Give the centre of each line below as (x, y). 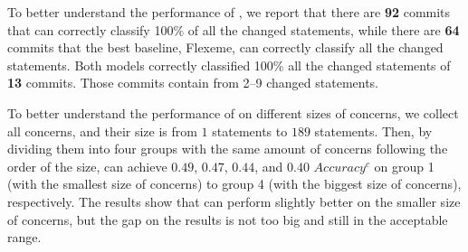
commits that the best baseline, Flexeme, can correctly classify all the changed (225, 47)
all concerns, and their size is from (102, 131)
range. (24, 237)
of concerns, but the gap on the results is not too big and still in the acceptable (228, 219)
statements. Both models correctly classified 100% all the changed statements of (229, 65)
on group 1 (404, 166)
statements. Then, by (373, 131)
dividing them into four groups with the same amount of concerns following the (228, 149)
